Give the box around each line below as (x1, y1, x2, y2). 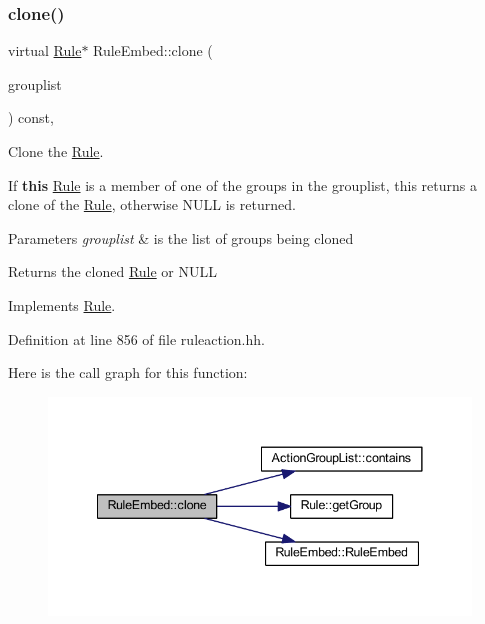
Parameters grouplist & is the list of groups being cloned (8, 227, 354, 248)
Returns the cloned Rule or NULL (8, 261, 217, 282)
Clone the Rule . (8, 141, 104, 161)
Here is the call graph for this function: (8, 362, 248, 383)
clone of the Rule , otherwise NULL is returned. (8, 194, 296, 215)
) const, (8, 107, 54, 128)
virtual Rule (8, 40, 82, 61)
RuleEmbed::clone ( (93, 40, 213, 61)
